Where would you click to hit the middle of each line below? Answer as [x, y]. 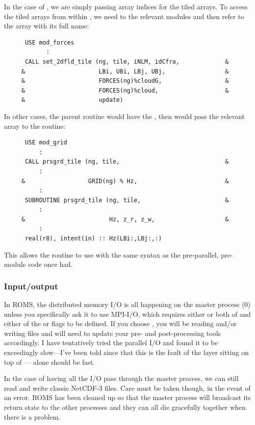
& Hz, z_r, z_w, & [125, 219]
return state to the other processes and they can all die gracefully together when [125, 407]
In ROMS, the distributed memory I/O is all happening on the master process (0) [127, 304]
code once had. [50, 264]
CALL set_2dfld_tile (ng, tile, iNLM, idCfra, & [127, 61]
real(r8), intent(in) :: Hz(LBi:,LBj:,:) [93, 239]
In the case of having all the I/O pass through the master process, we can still [121, 378]
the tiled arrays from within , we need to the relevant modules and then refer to [124, 16]
